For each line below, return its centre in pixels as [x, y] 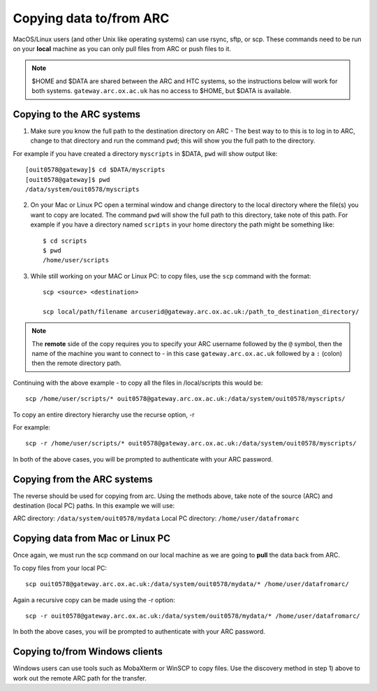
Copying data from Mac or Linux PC [92, 539]
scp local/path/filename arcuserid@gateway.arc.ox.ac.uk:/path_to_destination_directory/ [201, 312]
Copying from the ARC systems [83, 479]
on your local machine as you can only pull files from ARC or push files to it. [122, 48]
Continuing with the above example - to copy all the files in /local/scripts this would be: [138, 383]
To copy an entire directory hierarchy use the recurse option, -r [104, 414]
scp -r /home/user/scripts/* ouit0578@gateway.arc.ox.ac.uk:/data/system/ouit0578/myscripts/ [191, 443]
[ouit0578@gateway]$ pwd [68, 179]
